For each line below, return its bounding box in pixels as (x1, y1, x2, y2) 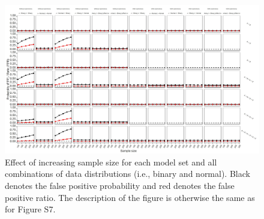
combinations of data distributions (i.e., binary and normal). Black (5, 167, 250, 180)
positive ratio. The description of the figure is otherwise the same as (5, 191, 255, 203)
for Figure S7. (5, 203, 56, 215)
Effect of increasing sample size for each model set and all (5, 155, 217, 168)
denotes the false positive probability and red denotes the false (5, 179, 235, 191)
